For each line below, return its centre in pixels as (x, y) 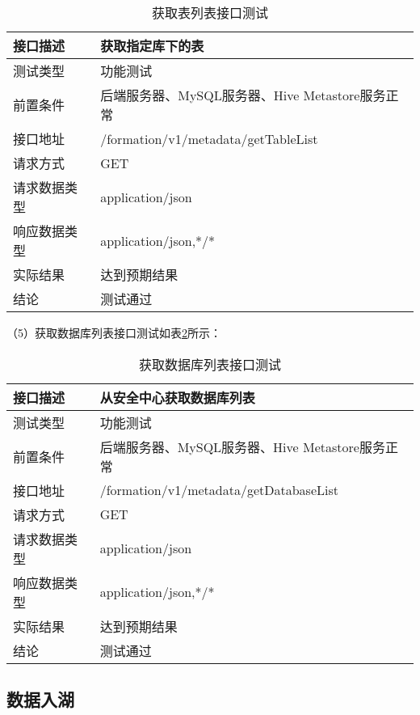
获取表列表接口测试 (210, 13)
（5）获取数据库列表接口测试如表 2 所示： (114, 332)
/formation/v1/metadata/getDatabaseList (219, 490)
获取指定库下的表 (152, 46)
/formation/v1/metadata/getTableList (209, 138)
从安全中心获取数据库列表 (177, 397)
